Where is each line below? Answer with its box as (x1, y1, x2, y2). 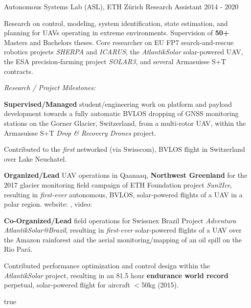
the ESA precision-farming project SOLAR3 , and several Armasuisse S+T (4, 56, 226, 66)
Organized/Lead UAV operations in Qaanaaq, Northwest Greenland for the (4, 170, 248, 180)
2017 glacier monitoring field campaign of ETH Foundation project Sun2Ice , (4, 179, 232, 190)
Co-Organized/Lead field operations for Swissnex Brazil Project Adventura (4, 215, 236, 225)
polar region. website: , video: (4, 199, 92, 209)
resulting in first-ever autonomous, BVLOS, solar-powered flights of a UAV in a (4, 189, 243, 199)
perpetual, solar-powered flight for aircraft (4, 280, 130, 290)
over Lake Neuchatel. (4, 153, 67, 164)
